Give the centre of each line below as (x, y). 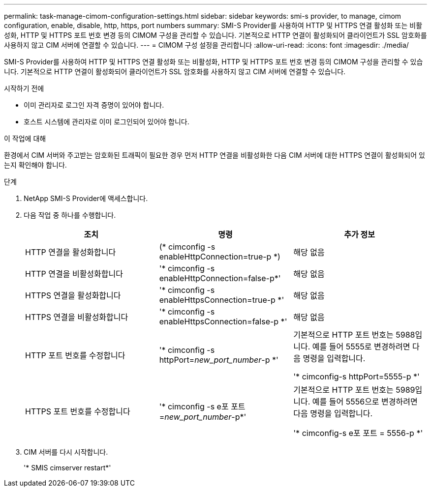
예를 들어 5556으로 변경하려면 (365, 402)
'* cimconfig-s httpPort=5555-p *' (356, 376)
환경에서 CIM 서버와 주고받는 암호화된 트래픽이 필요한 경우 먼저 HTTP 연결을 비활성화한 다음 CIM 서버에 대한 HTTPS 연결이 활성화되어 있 (215, 155)
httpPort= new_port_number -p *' (219, 360)
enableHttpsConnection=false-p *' (223, 321)
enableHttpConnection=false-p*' (220, 278)
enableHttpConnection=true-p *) (220, 257)
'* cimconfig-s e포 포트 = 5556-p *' (358, 433)
